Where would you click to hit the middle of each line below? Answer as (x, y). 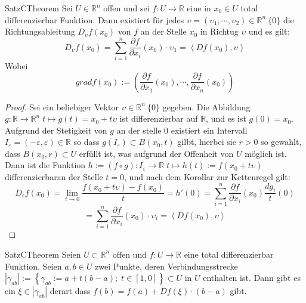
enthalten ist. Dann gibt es (252, 278)
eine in (199, 8)
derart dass (70, 291)
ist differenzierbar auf (159, 118)
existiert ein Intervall (209, 130)
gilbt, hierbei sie (207, 142)
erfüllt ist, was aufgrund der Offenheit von (156, 153)
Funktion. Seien (33, 266)
